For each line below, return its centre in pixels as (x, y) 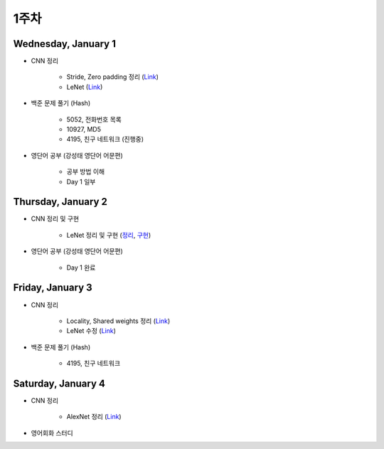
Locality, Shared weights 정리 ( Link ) (118, 321)
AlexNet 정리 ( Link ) (94, 417)
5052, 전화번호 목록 (94, 119)
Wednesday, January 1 (65, 44)
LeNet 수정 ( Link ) (91, 331)
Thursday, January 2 (60, 202)
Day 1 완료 (81, 268)
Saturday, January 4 (59, 383)
